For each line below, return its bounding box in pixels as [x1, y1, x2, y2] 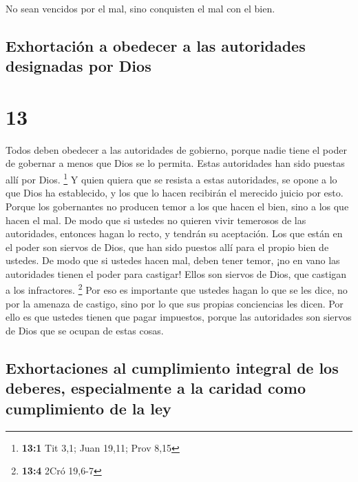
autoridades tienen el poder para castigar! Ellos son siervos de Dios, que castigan [6, 266, 347, 281]
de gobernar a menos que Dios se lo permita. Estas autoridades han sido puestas [6, 156, 345, 170]
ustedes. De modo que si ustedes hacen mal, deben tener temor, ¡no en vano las [6, 253, 340, 268]
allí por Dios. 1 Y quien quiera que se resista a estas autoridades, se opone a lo [6, 170, 337, 186]
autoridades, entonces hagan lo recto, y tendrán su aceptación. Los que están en [6, 226, 343, 241]
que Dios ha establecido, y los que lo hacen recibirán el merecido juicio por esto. [6, 185, 344, 200]
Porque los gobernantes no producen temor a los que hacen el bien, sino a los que [6, 199, 349, 213]
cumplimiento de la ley [6, 397, 171, 419]
